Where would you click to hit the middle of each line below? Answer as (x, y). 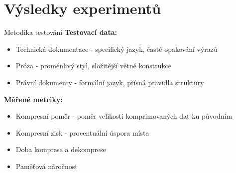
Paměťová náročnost (47, 166)
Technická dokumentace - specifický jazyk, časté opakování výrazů (117, 49)
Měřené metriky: (33, 99)
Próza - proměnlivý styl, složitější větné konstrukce (93, 66)
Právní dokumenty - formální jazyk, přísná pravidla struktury (110, 82)
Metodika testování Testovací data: (60, 32)
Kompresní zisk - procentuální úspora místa (82, 132)
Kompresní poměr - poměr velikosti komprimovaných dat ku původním (124, 116)
